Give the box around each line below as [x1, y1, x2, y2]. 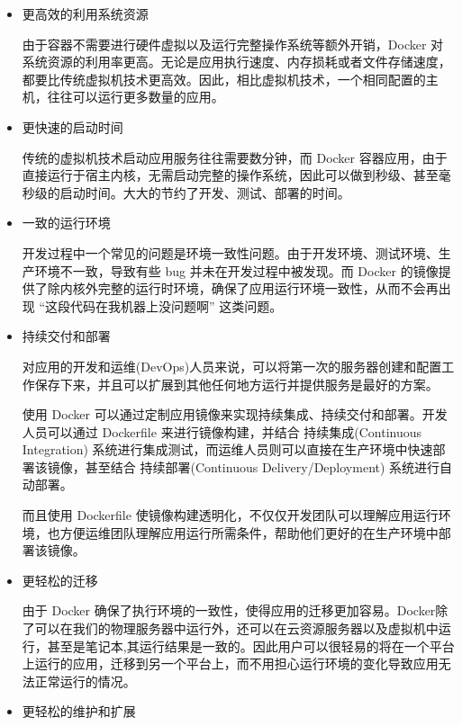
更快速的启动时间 [22, 117, 123, 136]
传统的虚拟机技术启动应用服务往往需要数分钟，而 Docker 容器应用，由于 [22, 148, 448, 166]
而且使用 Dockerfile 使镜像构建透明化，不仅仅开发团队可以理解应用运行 [22, 506, 439, 524]
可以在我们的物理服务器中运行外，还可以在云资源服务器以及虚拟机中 [34, 619, 439, 638]
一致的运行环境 [22, 213, 111, 232]
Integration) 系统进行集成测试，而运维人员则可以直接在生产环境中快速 [22, 440, 433, 459]
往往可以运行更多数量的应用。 [47, 87, 224, 106]
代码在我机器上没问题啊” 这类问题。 [70, 296, 283, 315]
